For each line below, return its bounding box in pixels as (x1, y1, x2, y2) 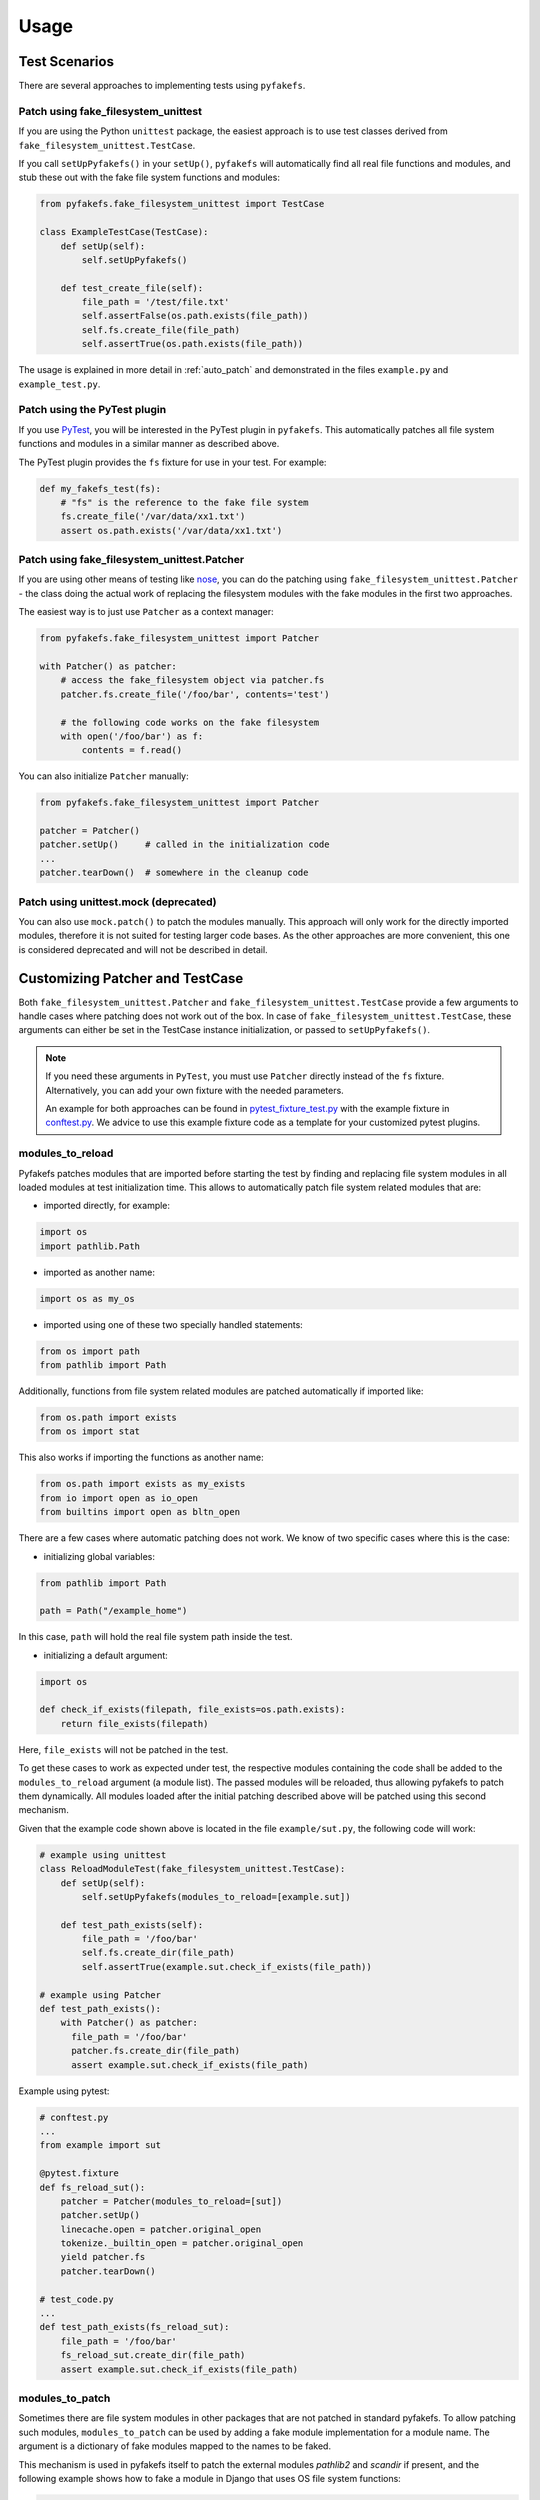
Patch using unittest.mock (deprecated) (18, 895, 217, 909)
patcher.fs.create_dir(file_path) (71, 2045, 240, 2057)
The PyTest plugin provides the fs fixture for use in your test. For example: (18, 456, 327, 468)
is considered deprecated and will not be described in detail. (18, 943, 269, 955)
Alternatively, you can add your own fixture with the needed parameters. (45, 1084, 344, 1096)
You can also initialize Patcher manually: (18, 770, 189, 782)
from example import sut (39, 2140, 162, 2151)
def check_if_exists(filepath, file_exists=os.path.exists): (39, 1704, 346, 1715)
